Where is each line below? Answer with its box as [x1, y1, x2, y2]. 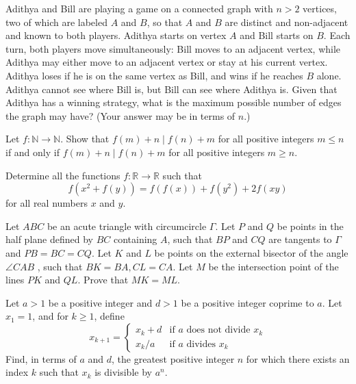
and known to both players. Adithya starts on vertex [5, 28, 227, 42]
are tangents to [268, 232, 332, 246]
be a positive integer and [48, 295, 153, 309]
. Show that [60, 131, 110, 146]
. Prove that [77, 272, 129, 287]
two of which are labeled [5, 14, 107, 29]
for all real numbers [5, 196, 88, 210]
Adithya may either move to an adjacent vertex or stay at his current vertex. [5, 55, 328, 69]
